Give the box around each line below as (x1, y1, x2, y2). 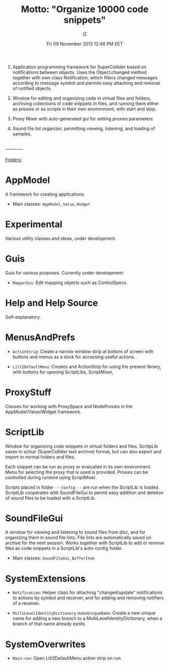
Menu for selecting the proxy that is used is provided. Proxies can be (5, 469, 148, 475)
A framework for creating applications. (5, 191, 85, 197)
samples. (12, 130, 32, 137)
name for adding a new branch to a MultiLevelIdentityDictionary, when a (12, 615, 162, 622)
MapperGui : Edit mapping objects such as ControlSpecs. (12, 279, 128, 286)
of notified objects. (12, 85, 52, 91)
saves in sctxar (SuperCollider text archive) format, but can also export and (5, 448, 161, 454)
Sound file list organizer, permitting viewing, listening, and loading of (12, 125, 155, 131)
